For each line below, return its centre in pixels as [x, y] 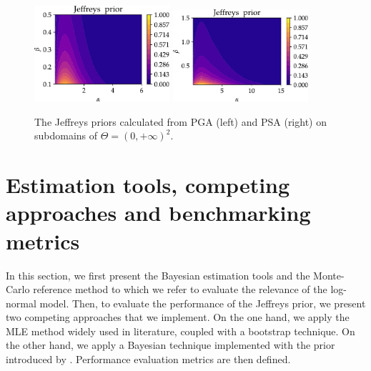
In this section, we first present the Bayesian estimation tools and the [158, 275]
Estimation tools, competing [148, 185]
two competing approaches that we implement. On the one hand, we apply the [178, 317]
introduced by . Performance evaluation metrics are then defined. [148, 359]
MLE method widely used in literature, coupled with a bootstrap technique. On [180, 331]
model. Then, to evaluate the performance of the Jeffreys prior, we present [203, 303]
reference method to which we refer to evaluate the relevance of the [180, 289]
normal [21, 303]
